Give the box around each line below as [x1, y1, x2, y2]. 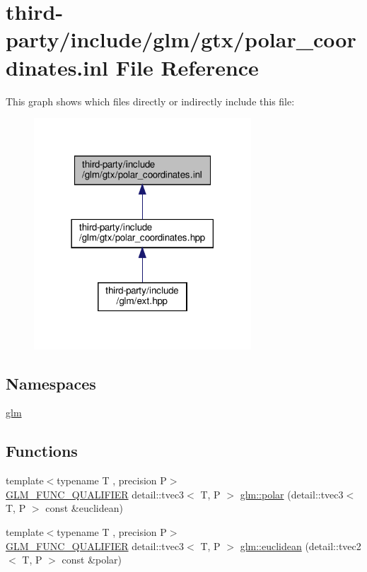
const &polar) [62, 552, 122, 567]
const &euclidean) [45, 501, 123, 515]
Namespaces [6, 372, 96, 394]
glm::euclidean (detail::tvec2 [240, 538, 361, 553]
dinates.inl [6, 52, 109, 81]
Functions [6, 440, 78, 462]
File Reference [115, 52, 259, 81]
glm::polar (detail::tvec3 [240, 486, 344, 501]
